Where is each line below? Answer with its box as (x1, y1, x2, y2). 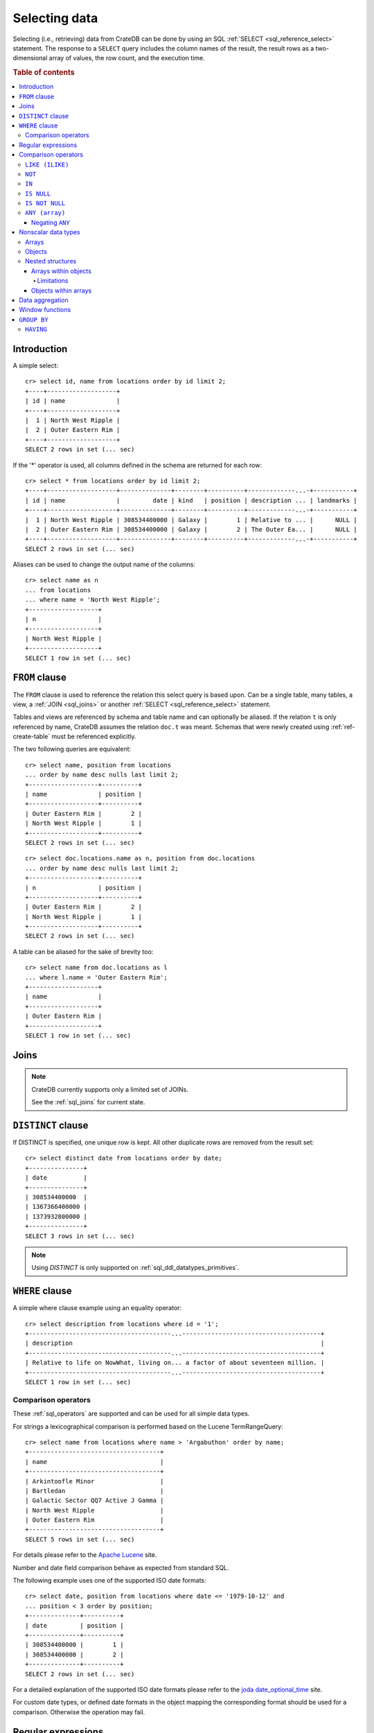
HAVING (25, 326, 48, 333)
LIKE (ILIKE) (25, 160, 69, 168)
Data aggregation (19, 295, 69, 304)
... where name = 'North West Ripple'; (25, 596, 161, 604)
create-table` (12, 732, 51, 741)
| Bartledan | (25, 1487, 164, 1495)
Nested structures (25, 257, 77, 265)
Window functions (19, 306, 71, 314)
